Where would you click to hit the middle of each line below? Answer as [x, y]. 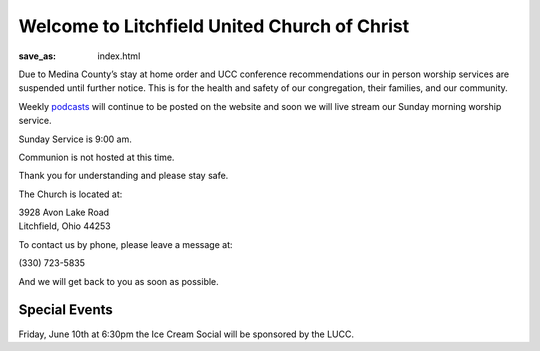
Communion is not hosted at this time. [96, 157]
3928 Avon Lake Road [64, 212]
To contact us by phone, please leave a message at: [126, 244]
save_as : [37, 56]
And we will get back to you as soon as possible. [118, 281]
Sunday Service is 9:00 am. [75, 139]
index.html [119, 56]
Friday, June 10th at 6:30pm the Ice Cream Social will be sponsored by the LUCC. [186, 334]
